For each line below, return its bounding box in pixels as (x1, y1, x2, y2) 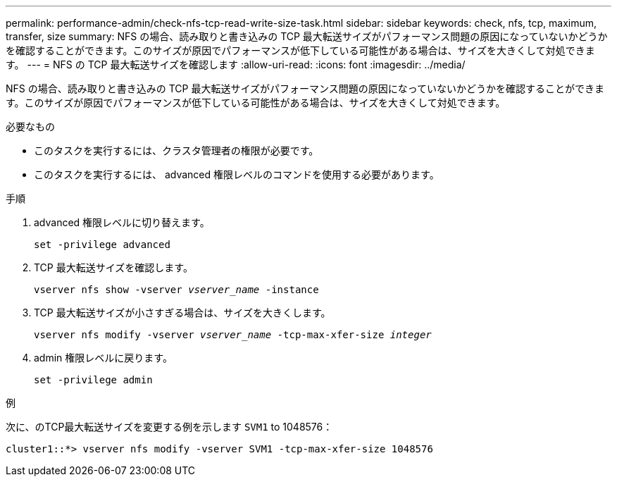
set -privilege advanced (34, 239, 170, 250)
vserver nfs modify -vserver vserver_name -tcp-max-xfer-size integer (34, 329, 432, 340)
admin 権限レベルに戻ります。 (34, 352, 173, 364)
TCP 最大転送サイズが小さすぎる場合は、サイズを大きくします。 (34, 307, 331, 319)
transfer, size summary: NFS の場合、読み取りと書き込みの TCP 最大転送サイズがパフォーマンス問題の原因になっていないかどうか (6, 30, 608, 42)
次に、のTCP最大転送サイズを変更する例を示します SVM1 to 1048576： (6, 421, 333, 433)
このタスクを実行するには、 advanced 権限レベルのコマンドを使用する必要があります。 (34, 168, 440, 180)
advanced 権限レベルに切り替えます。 (34, 216, 210, 228)
